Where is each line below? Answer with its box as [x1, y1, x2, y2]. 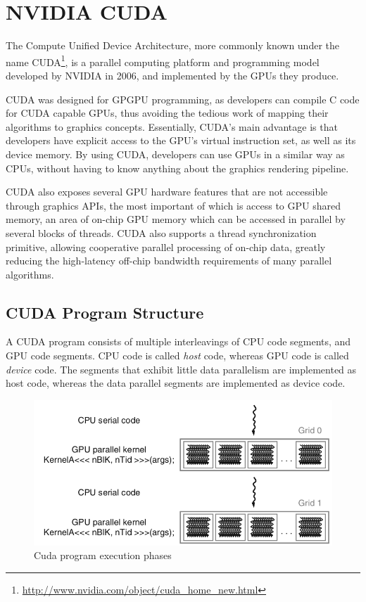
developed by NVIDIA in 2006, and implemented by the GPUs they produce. [6, 68, 339, 82]
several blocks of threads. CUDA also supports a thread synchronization [6, 225, 317, 240]
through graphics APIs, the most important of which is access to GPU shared [6, 198, 341, 212]
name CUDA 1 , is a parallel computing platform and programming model [6, 52, 320, 69]
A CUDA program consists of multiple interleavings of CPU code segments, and [6, 334, 351, 349]
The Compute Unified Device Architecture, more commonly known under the [6, 38, 339, 53]
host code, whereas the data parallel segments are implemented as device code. [6, 376, 346, 390]
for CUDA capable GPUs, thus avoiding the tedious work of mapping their [6, 105, 329, 120]
